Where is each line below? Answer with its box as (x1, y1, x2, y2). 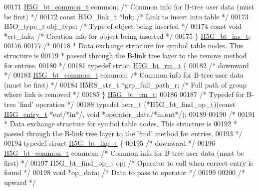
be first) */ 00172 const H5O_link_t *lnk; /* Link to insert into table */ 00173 (4, 11, 249, 21)
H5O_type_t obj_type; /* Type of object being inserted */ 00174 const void (4, 21, 242, 31)
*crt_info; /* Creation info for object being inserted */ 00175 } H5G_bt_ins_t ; (4, 30, 251, 41)
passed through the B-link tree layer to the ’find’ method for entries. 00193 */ (4, 128, 243, 138)
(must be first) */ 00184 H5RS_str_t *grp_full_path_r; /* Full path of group (4, 79, 247, 90)
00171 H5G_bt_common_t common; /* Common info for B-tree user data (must (4, 1, 255, 11)
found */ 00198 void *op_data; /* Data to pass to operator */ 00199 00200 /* (4, 167, 245, 178)
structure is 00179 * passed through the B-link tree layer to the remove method (4, 50, 247, 60)
